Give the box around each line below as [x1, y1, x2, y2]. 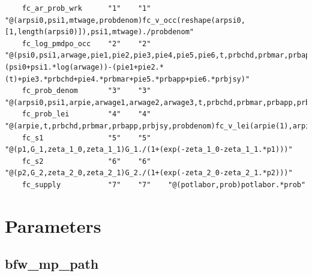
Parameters [5, 213, 101, 238]
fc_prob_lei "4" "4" [22, 110, 151, 119]
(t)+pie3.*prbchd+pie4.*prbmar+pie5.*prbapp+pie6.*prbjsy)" [5, 74, 250, 83]
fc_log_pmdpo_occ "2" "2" [22, 39, 151, 48]
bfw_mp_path [5, 254, 99, 273]
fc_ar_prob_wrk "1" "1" [22, 4, 151, 13]
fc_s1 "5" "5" [22, 133, 151, 142]
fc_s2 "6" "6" [22, 157, 151, 166]
